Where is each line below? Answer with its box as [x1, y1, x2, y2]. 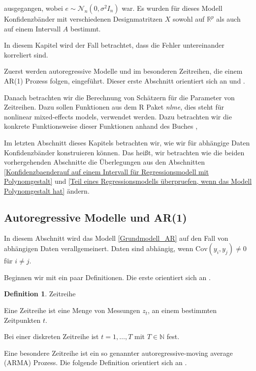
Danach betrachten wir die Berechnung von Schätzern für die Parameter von [4, 92, 235, 102]
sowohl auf [173, 14, 205, 24]
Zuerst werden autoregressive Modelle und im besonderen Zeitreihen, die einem [4, 66, 243, 76]
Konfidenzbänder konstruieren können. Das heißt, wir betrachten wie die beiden [4, 147, 245, 157]
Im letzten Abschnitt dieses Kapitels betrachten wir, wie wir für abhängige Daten [4, 137, 250, 147]
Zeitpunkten [4, 314, 41, 325]
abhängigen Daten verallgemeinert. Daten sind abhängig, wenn [4, 243, 193, 254]
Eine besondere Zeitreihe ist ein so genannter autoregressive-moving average [4, 347, 233, 358]
